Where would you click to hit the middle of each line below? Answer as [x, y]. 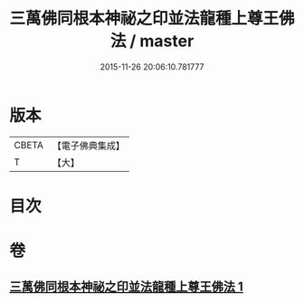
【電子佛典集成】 [88, 146]
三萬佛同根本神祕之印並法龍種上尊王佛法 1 [127, 287]
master [167, 41]
